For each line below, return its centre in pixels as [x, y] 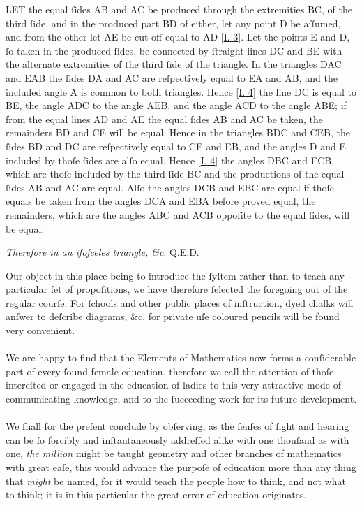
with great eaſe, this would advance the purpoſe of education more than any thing [181, 467]
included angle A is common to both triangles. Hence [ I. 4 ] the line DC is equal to [181, 91]
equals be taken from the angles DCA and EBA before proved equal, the [161, 201]
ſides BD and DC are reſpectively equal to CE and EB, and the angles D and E [176, 146]
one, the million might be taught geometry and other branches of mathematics [174, 453]
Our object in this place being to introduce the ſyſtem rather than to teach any [175, 275]
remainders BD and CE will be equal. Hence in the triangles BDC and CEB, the [178, 132]
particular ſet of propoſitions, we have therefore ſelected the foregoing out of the [177, 289]
